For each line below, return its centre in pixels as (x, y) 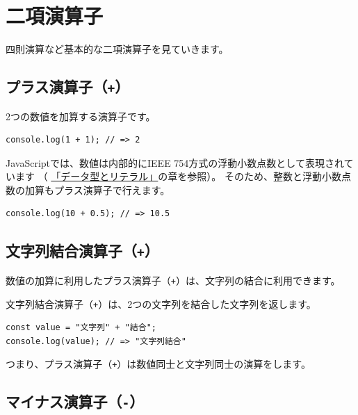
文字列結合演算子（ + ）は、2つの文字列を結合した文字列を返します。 (161, 303)
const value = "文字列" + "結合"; (81, 328)
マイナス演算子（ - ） (75, 401)
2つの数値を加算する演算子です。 (81, 116)
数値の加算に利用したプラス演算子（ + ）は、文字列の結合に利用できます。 (173, 280)
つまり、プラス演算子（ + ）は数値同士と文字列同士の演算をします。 (158, 364)
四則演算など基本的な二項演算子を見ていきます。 (117, 49)
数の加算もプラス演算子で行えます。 (88, 189)
